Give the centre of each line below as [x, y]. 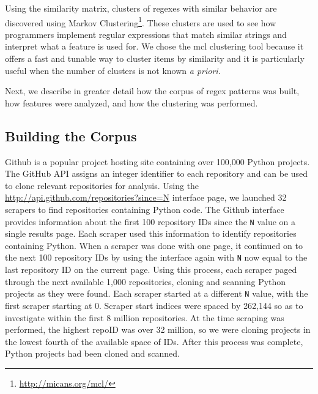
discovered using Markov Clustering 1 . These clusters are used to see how [141, 21]
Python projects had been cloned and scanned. [92, 353]
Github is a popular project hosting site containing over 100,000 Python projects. [157, 161]
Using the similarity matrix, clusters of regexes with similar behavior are [141, 8]
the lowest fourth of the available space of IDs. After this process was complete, [154, 341]
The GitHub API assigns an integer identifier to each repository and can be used [157, 173]
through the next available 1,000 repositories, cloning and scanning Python [146, 281]
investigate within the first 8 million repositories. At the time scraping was [145, 317]
